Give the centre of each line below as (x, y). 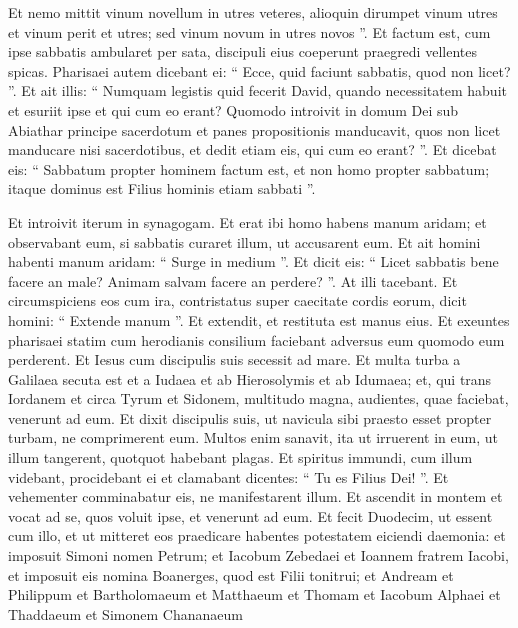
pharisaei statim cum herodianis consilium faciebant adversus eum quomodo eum (256, 339)
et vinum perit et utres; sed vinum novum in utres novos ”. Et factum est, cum (249, 31)
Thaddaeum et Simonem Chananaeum (125, 613)
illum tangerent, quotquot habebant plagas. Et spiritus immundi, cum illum (240, 457)
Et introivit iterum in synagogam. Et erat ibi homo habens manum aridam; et (247, 221)
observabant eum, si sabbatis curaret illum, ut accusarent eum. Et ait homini (244, 241)
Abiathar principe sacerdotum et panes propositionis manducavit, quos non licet (254, 129)
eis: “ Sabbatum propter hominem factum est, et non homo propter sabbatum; (249, 168)
